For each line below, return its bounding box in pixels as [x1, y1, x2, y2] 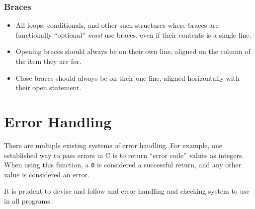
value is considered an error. [4, 169, 89, 179]
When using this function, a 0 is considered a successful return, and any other [4, 159, 242, 170]
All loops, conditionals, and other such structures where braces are [15, 20, 219, 30]
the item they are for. [15, 56, 82, 66]
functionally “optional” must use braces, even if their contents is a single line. [15, 29, 252, 40]
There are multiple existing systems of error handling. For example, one [4, 140, 223, 150]
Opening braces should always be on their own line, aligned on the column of [15, 46, 251, 56]
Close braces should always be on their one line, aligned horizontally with [15, 72, 240, 83]
